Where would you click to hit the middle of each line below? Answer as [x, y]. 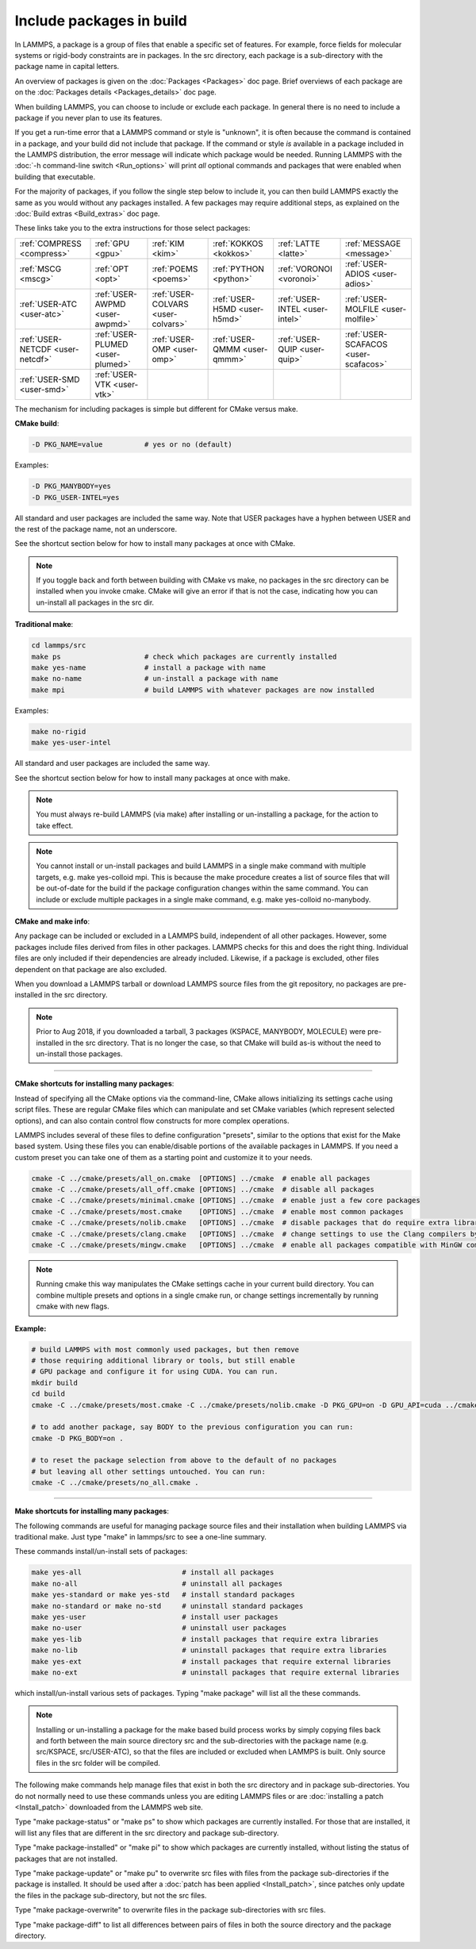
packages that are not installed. [66, 1859]
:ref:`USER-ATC [48, 304]
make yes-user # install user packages [155, 1616]
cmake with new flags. [73, 1306]
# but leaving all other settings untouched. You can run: [148, 1471]
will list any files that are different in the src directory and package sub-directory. [147, 1832]
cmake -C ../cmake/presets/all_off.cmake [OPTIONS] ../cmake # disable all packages [203, 1190]
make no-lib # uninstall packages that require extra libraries [209, 1650]
